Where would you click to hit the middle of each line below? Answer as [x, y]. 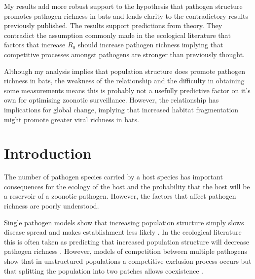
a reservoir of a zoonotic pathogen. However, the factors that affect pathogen [120, 196]
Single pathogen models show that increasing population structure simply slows [124, 222]
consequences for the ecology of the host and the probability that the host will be [127, 186]
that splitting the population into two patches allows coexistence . [104, 270]
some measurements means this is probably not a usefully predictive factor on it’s [127, 90]
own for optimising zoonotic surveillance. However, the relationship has [111, 100]
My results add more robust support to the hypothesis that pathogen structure [123, 6]
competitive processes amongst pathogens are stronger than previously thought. [125, 54]
